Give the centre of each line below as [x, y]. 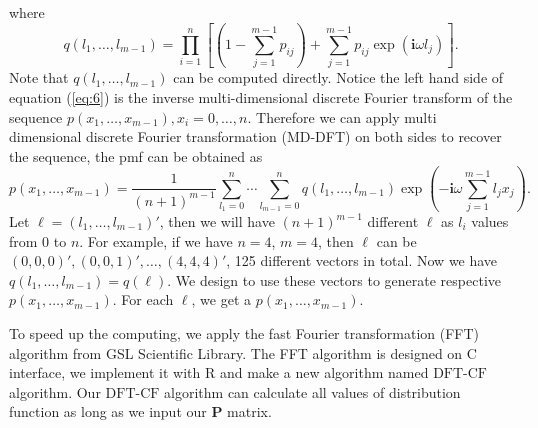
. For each [143, 299]
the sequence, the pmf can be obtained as [136, 155]
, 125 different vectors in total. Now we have [362, 260]
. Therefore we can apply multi [342, 116]
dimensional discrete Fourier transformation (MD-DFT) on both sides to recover [255, 136]
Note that [39, 77]
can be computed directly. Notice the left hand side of [338, 77]
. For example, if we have [156, 240]
